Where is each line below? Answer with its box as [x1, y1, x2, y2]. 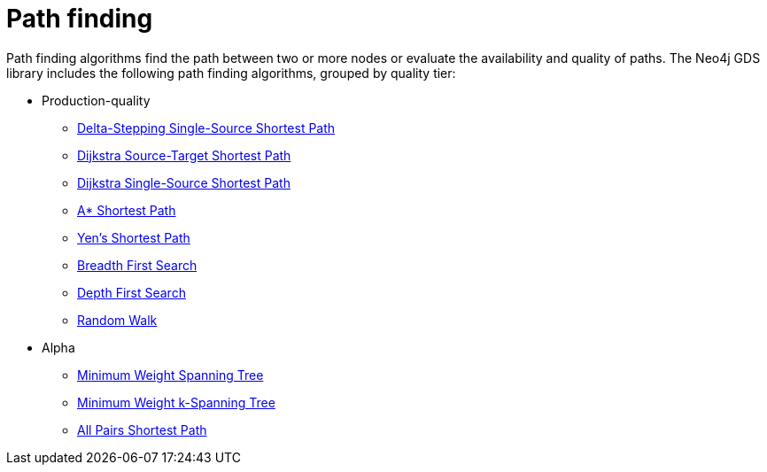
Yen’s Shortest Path [77, 229, 190, 245]
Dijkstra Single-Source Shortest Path [77, 174, 291, 190]
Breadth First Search [77, 257, 198, 273]
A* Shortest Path [77, 202, 176, 218]
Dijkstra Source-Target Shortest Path [77, 147, 291, 163]
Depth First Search [77, 284, 186, 300]
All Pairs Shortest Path [77, 422, 207, 437]
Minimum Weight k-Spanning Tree [77, 394, 275, 410]
